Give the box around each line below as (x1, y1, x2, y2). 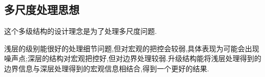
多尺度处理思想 (4, 2, 79, 17)
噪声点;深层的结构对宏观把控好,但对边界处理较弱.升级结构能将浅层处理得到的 (4, 53, 261, 64)
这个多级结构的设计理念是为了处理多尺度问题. (4, 26, 157, 36)
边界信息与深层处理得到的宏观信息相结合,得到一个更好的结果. (4, 63, 209, 73)
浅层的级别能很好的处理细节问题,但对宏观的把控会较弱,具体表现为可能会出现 (4, 43, 259, 53)
